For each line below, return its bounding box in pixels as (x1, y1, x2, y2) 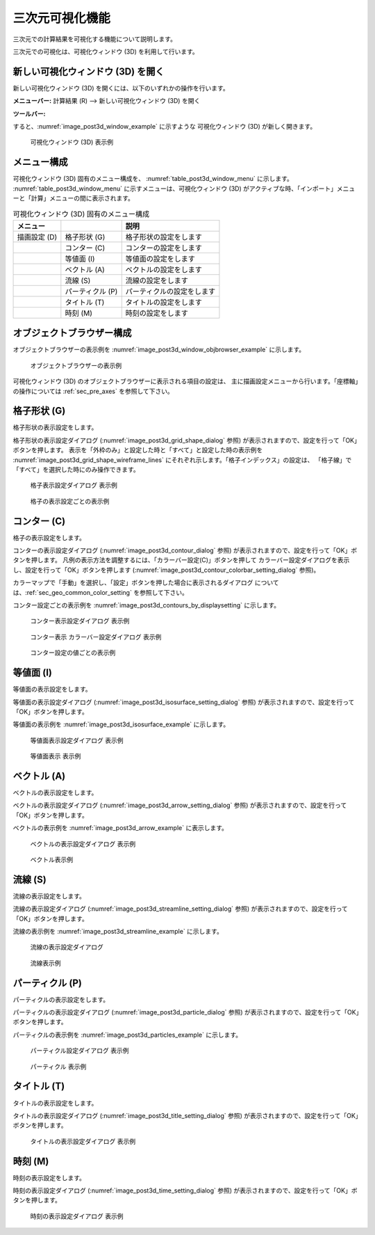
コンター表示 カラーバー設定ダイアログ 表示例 (30, 632, 162, 641)
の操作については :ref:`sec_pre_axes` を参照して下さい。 (12, 387, 174, 395)
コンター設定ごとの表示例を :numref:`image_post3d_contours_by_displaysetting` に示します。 (12, 601, 281, 609)
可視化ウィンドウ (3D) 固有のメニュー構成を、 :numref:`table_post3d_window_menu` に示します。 (12, 175, 293, 183)
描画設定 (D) (17, 232, 58, 241)
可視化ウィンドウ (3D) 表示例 (30, 138, 114, 146)
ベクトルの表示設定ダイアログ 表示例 (30, 839, 135, 848)
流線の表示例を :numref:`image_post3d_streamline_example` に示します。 (12, 927, 224, 936)
